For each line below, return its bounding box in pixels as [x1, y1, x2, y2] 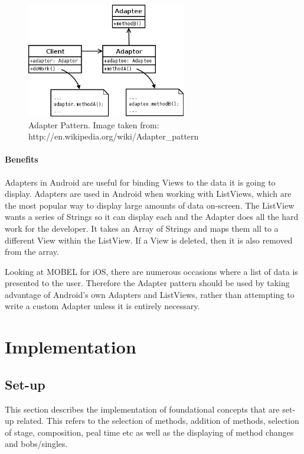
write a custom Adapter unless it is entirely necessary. [5, 300, 200, 312]
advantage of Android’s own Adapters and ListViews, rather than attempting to [5, 288, 295, 300]
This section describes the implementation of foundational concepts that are [5, 403, 280, 415]
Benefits [5, 153, 38, 166]
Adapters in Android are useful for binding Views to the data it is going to [5, 176, 276, 188]
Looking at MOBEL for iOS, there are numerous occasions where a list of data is [5, 265, 298, 277]
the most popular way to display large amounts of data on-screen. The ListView [5, 199, 295, 211]
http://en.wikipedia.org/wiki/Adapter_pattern [28, 130, 199, 142]
